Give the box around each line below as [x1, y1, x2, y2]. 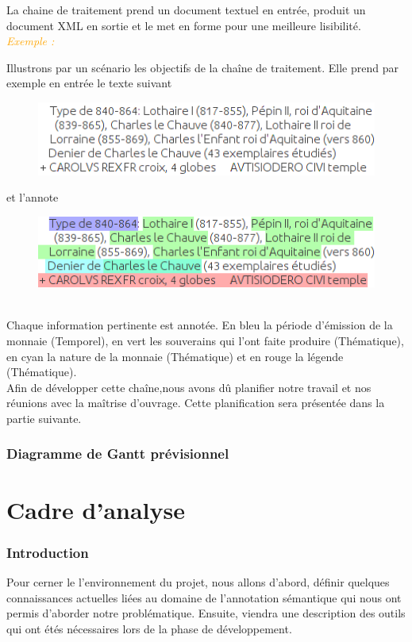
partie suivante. [6, 409, 82, 426]
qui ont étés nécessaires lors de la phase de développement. [6, 620, 292, 636]
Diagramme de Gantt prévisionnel [6, 444, 229, 463]
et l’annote [6, 189, 59, 206]
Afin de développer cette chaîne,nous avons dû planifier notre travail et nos [6, 379, 372, 395]
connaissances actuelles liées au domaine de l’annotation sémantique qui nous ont [6, 589, 402, 605]
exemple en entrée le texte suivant [6, 75, 172, 91]
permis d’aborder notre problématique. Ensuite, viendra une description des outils [6, 605, 406, 621]
